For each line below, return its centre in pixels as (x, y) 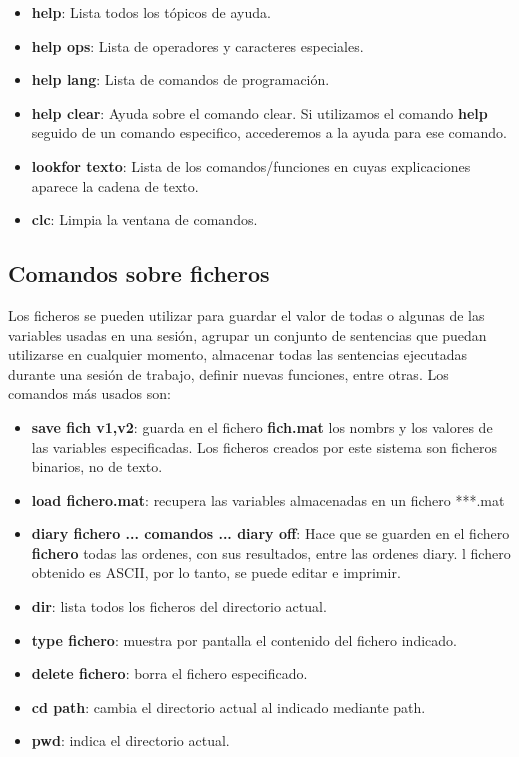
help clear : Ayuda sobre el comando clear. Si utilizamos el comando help (259, 112)
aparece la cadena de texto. (115, 185)
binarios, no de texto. (97, 466)
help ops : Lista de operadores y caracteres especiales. (197, 45)
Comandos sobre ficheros (139, 273)
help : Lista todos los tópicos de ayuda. (151, 12)
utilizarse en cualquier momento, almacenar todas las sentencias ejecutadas (238, 354)
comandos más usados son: (89, 393)
